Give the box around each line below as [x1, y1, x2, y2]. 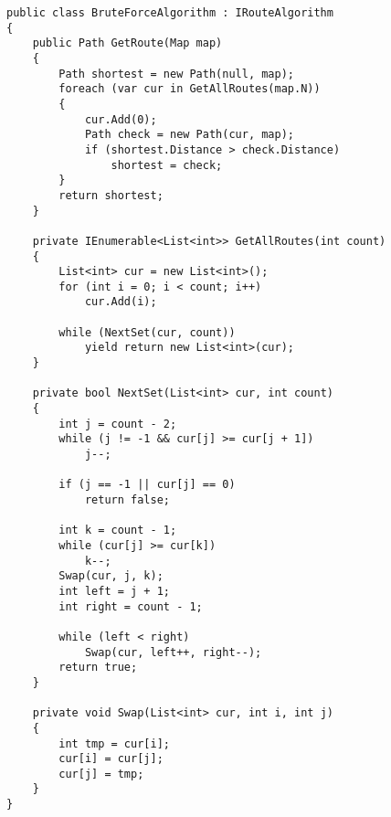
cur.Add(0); [84, 112, 157, 126]
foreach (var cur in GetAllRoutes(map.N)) [58, 82, 321, 96]
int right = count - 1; [58, 599, 203, 613]
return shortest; [58, 188, 164, 202]
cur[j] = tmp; [58, 767, 144, 780]
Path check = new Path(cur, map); [84, 128, 294, 142]
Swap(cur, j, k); [58, 569, 164, 583]
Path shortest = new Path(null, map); [58, 67, 294, 80]
